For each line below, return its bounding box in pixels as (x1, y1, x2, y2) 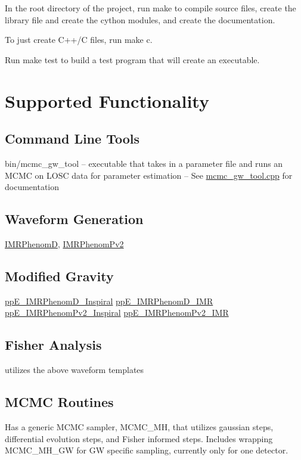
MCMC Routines (5, 393, 114, 411)
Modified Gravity (5, 266, 114, 285)
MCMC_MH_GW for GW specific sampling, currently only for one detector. (5, 444, 288, 456)
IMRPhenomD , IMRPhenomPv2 (5, 237, 124, 250)
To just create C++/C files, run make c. (5, 33, 153, 46)
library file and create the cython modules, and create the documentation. (5, 13, 275, 26)
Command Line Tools (5, 129, 139, 148)
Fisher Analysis (5, 335, 102, 354)
